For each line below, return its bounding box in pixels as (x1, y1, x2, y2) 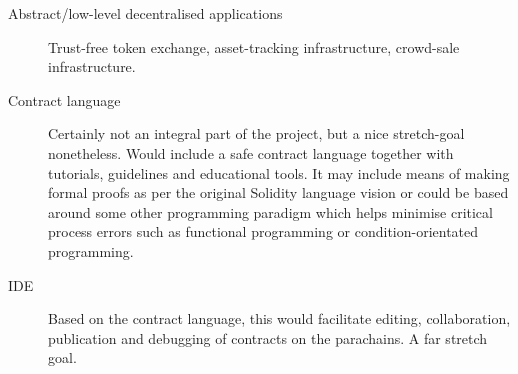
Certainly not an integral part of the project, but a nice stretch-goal (48, 123, 465, 144)
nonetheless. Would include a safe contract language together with (48, 142, 454, 163)
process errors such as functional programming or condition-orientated (48, 221, 479, 242)
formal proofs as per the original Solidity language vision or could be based (48, 182, 509, 203)
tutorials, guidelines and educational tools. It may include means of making (48, 162, 510, 183)
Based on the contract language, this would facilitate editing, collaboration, (48, 308, 511, 329)
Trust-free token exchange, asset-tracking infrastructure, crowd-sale (48, 36, 460, 57)
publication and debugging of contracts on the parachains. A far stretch (48, 327, 488, 348)
